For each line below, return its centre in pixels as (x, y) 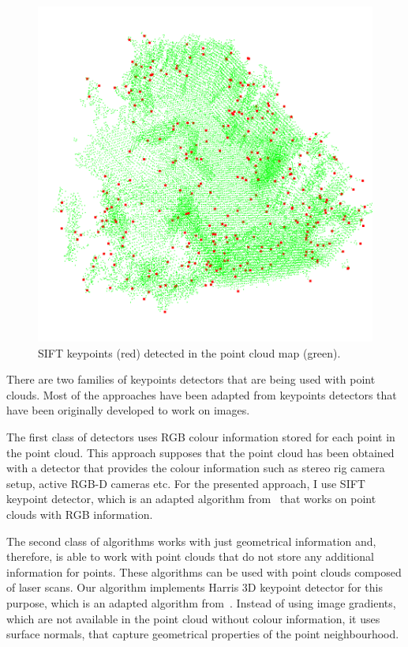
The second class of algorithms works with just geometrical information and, (191, 541)
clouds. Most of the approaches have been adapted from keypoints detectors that (202, 394)
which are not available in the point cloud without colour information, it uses (193, 618)
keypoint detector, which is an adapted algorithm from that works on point (191, 499)
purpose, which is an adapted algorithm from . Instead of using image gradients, (201, 602)
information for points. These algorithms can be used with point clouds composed (204, 571)
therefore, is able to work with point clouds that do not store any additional (190, 556)
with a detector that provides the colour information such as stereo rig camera (196, 468)
